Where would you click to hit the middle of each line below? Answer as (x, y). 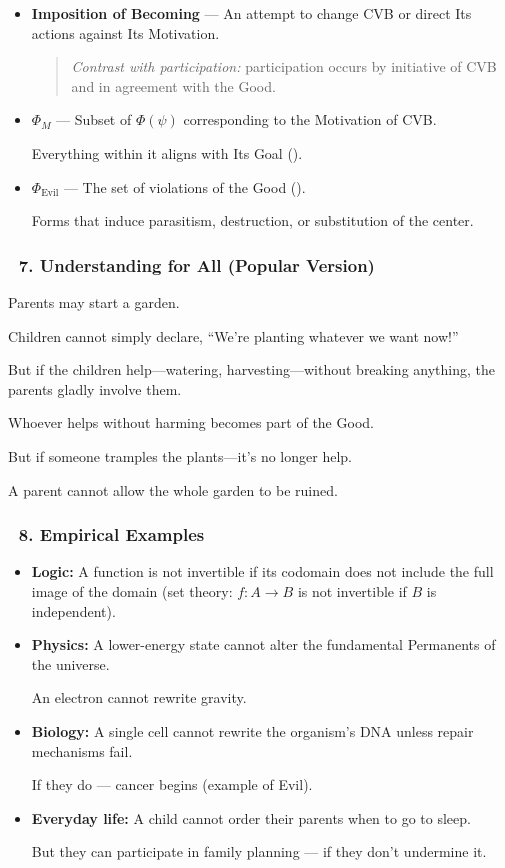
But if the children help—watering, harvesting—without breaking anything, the (252, 369)
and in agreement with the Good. (173, 85)
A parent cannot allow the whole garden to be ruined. (173, 489)
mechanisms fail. (82, 750)
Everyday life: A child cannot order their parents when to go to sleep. (251, 817)
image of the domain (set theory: (132, 590)
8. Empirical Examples (111, 534)
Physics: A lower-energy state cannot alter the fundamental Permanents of (263, 644)
